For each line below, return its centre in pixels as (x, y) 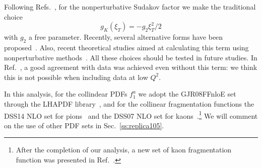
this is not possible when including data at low (76, 77)
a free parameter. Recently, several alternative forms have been (126, 37)
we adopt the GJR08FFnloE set (187, 94)
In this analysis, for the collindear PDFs (66, 94)
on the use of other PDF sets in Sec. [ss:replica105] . (84, 125)
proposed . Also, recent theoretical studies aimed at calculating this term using (126, 47)
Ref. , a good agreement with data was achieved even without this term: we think (131, 67)
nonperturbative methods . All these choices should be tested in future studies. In (131, 57)
